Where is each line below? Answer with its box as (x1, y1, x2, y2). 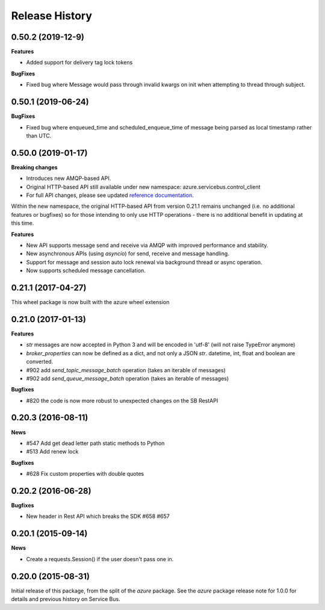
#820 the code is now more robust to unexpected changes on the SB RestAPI (26, 397, 218, 404)
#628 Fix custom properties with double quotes (26, 470, 144, 478)
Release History (11, 9, 93, 22)
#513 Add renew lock (26, 448, 79, 455)
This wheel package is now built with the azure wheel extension (11, 299, 170, 306)
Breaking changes (11, 163, 58, 171)
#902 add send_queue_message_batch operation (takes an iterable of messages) (26, 375, 229, 382)
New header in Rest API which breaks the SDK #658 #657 (26, 512, 170, 520)
